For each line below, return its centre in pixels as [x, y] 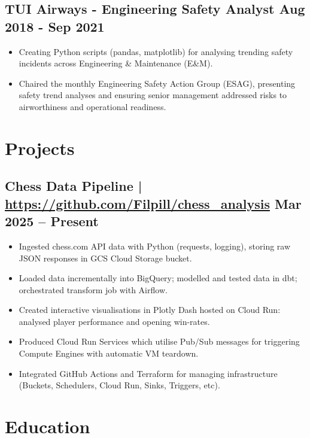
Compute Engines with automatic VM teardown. [109, 353]
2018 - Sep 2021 [55, 26]
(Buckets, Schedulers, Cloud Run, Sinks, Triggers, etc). [119, 385]
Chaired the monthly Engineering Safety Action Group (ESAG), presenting [157, 83]
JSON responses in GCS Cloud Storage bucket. [105, 258]
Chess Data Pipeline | [74, 186]
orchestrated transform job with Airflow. [93, 289]
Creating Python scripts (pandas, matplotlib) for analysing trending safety [156, 51]
